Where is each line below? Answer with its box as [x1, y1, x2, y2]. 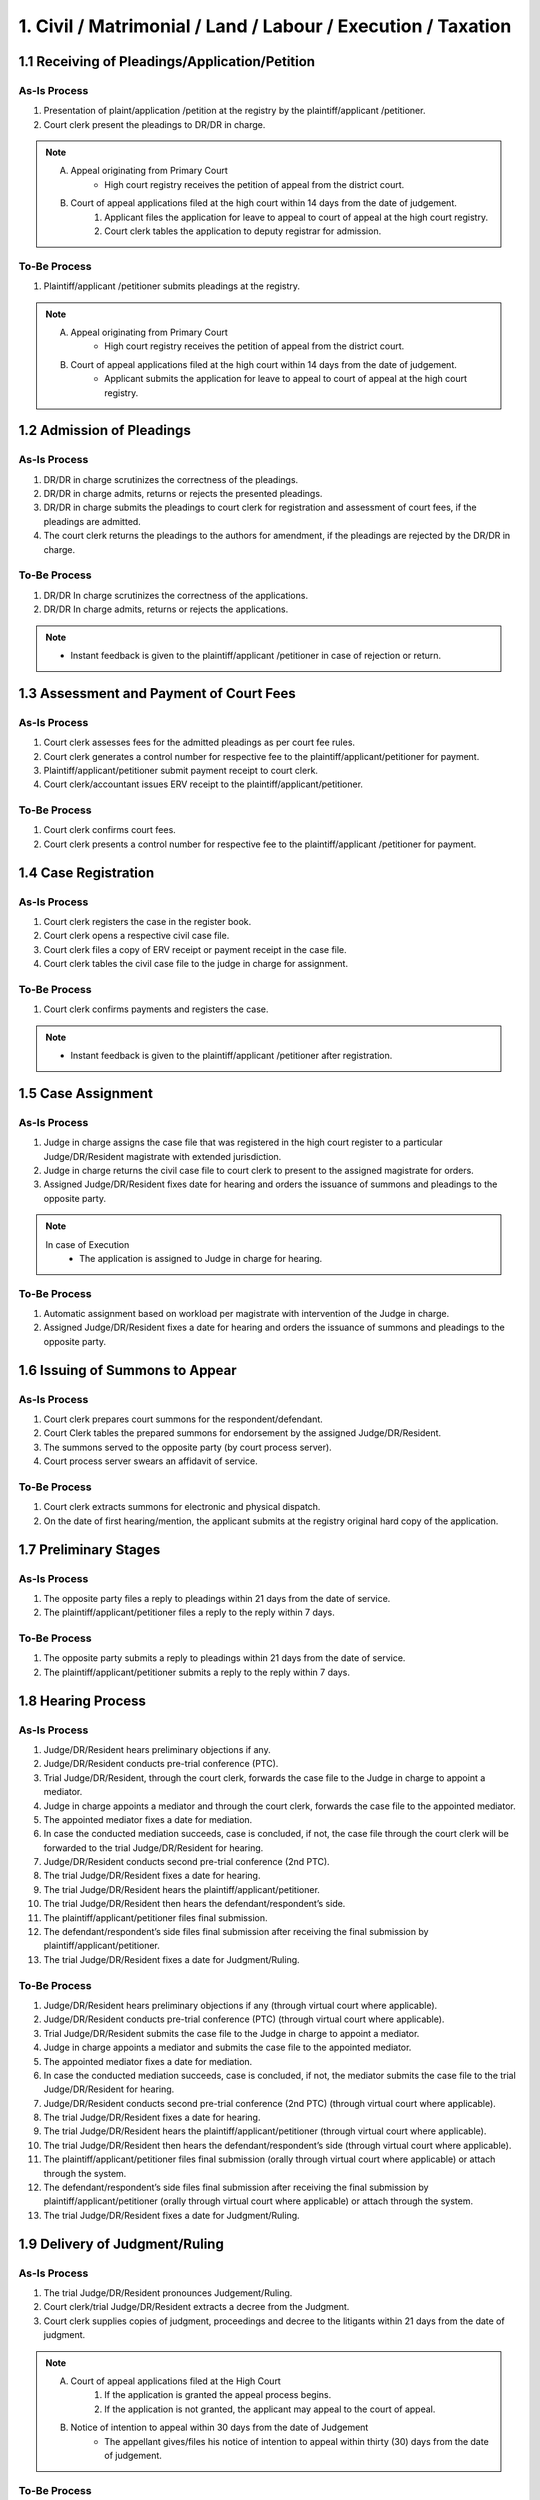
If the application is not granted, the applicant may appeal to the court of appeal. [104, 2403, 436, 2415]
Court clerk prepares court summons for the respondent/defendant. [43, 1413, 324, 1425]
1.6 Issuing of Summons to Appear [18, 1361, 237, 1379]
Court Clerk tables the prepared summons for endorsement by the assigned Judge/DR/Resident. [43, 1427, 442, 1439]
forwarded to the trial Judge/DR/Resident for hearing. [43, 1841, 264, 1854]
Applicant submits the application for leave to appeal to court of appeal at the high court [104, 373, 468, 385]
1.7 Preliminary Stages [18, 1541, 161, 1558]
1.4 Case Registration [18, 864, 155, 881]
